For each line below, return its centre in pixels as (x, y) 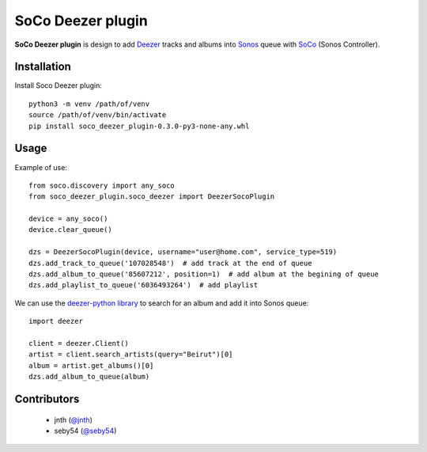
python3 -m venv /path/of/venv (89, 104)
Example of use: (41, 167)
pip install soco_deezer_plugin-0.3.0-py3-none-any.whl (139, 126)
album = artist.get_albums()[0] (91, 365)
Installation (43, 67)
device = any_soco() (68, 219)
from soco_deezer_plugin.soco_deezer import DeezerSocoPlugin (152, 197)
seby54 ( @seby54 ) (85, 431)
